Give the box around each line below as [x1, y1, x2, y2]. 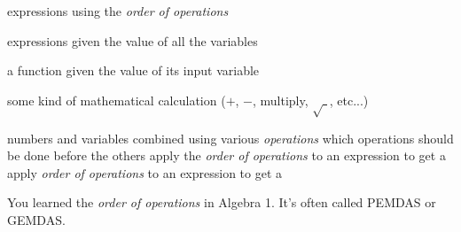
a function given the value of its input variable [7, 61, 260, 80]
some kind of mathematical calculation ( [7, 90, 226, 109]
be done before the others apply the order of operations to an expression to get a [7, 146, 446, 165]
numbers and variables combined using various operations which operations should [7, 128, 454, 147]
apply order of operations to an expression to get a [7, 163, 283, 182]
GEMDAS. [7, 210, 66, 228]
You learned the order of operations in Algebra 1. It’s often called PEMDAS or [7, 193, 436, 212]
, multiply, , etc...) [253, 90, 369, 109]
